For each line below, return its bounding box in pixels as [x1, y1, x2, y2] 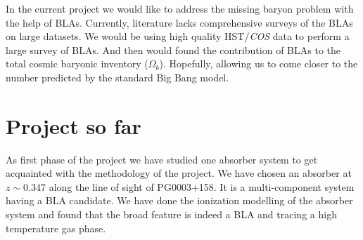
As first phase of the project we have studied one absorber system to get [6, 152, 318, 166]
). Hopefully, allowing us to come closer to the [159, 56, 358, 71]
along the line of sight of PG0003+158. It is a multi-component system [49, 179, 355, 194]
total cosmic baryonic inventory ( [6, 56, 148, 71]
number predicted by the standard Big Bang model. [6, 69, 229, 84]
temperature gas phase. [6, 220, 106, 235]
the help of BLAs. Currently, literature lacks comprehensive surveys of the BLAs [6, 15, 353, 29]
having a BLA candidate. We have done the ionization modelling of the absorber [6, 193, 353, 208]
